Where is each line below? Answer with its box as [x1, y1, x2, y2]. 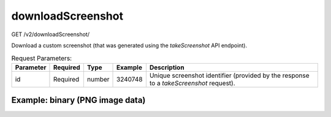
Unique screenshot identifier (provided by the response [149, 71, 310, 80]
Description [149, 63, 185, 72]
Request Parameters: [11, 54, 72, 62]
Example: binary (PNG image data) [11, 95, 146, 105]
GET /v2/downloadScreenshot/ [11, 31, 90, 38]
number [86, 75, 110, 83]
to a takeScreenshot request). [149, 78, 235, 87]
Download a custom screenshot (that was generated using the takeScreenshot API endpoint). [11, 42, 248, 49]
